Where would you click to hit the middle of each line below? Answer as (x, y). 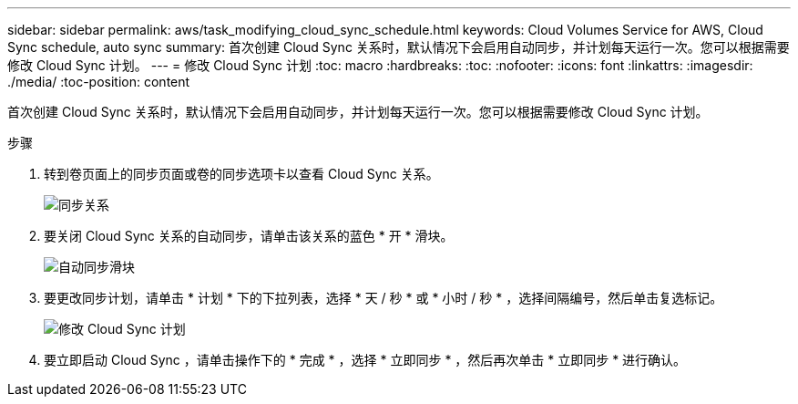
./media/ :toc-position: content (99, 82)
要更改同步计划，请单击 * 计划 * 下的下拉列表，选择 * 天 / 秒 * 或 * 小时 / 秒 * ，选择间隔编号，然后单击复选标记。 (384, 298)
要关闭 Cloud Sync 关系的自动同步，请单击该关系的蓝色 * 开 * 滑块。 (249, 236)
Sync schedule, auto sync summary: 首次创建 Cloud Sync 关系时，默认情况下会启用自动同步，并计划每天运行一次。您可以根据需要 (399, 47)
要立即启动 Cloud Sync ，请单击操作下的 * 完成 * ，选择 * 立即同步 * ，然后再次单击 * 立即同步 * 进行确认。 (365, 360)
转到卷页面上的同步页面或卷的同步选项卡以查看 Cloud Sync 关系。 (241, 174)
